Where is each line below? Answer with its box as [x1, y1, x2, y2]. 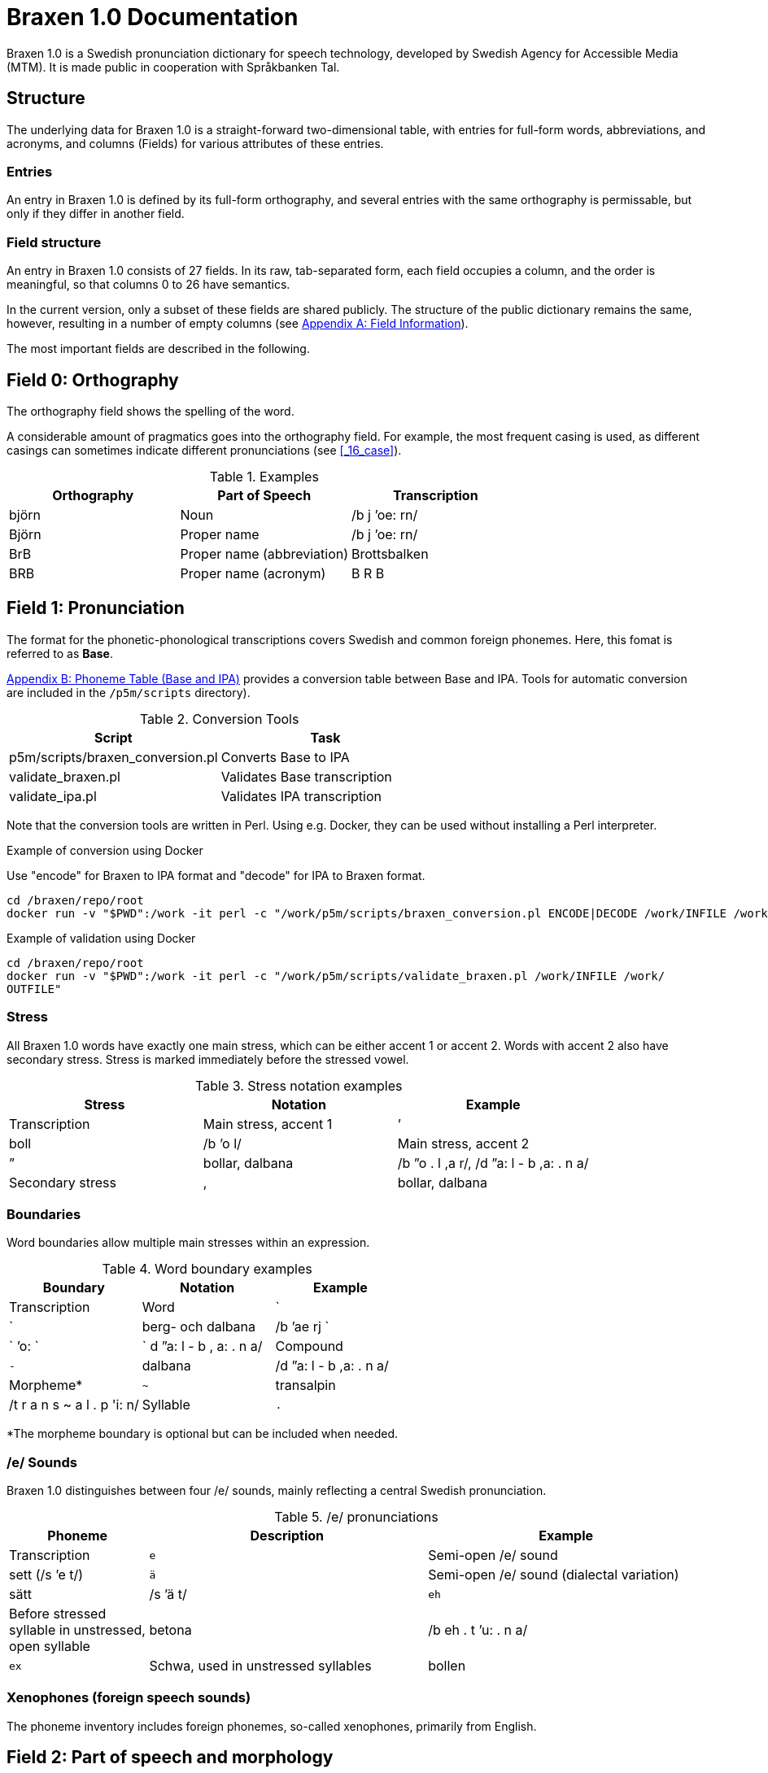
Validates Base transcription [220, 768, 392, 785]
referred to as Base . [7, 646, 113, 660]
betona [149, 1622, 192, 1639]
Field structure [7, 233, 102, 250]
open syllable [9, 1638, 90, 1655]
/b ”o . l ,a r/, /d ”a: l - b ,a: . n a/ [397, 1154, 589, 1171]
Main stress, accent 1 [203, 1115, 333, 1132]
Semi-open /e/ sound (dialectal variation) [428, 1566, 679, 1584]
